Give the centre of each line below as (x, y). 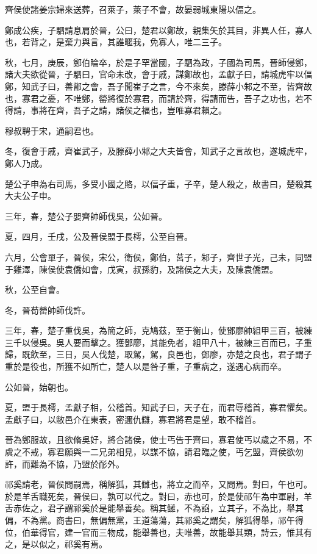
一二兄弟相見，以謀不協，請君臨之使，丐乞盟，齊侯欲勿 (192, 452)
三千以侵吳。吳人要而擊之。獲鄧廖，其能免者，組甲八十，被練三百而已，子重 (158, 342)
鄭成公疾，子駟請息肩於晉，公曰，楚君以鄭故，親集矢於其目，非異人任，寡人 (158, 30)
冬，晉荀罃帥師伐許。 (48, 310)
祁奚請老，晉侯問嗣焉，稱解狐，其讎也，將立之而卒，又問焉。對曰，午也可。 (158, 484)
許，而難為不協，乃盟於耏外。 (65, 463)
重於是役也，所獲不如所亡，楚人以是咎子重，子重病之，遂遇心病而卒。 (146, 366)
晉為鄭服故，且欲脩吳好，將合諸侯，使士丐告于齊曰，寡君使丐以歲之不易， (154, 440)
